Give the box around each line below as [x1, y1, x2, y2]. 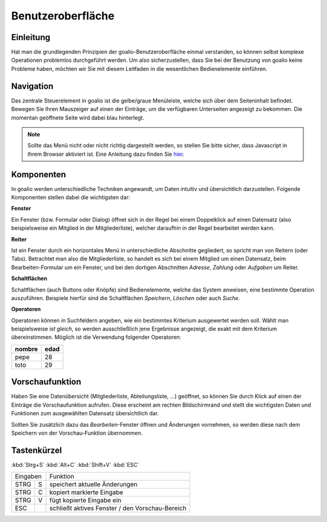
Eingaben [15, 472, 42, 481]
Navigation [11, 81, 54, 91]
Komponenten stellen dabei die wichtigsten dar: [11, 194, 130, 201]
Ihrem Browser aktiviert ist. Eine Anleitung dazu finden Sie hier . [27, 150, 185, 158]
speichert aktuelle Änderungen [49, 480, 138, 489]
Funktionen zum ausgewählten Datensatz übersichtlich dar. [11, 410, 159, 417]
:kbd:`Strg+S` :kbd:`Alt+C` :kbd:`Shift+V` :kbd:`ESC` [11, 461, 139, 468]
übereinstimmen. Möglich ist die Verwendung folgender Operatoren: [11, 333, 182, 341]
